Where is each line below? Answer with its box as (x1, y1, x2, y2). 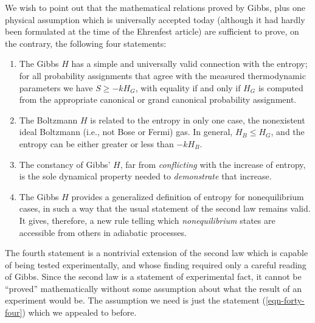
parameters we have (19, 81, 93, 94)
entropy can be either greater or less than (19, 137, 174, 150)
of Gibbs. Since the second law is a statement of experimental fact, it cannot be (5, 270, 302, 283)
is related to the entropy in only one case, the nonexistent (90, 113, 305, 126)
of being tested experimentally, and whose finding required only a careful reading (5, 258, 306, 271)
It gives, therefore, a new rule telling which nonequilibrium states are (19, 214, 275, 226)
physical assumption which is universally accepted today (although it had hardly (5, 13, 305, 26)
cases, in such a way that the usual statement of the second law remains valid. (19, 202, 311, 215)
